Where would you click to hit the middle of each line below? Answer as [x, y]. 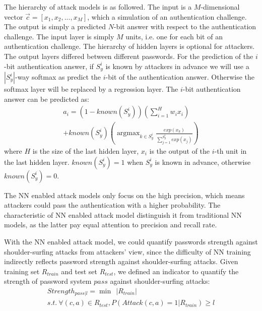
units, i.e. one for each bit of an [174, 36]
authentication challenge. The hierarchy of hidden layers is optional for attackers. [129, 46]
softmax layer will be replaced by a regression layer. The [91, 89]
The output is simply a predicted [55, 26]
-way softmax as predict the [58, 77]
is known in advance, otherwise [203, 162]
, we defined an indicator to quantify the [176, 271]
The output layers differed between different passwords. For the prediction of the [129, 56]
